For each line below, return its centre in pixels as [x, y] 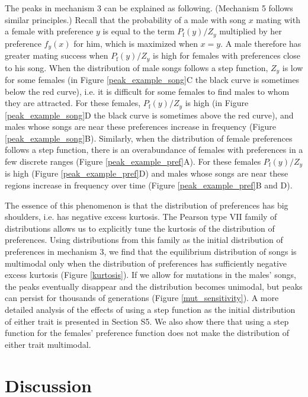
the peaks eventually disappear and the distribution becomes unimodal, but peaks [154, 286]
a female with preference [49, 31]
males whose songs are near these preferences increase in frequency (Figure [140, 127]
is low [293, 67]
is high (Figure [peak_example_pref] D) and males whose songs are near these [147, 173]
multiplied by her [251, 31]
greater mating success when [57, 55]
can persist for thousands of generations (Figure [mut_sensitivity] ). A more [142, 298]
